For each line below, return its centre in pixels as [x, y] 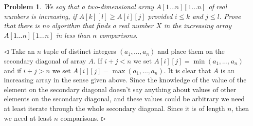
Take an [23, 51]
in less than [73, 35]
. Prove [230, 16]
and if [13, 70]
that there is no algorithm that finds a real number [79, 25]
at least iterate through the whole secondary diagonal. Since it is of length [115, 108]
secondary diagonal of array [45, 60]
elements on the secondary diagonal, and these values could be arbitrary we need [125, 99]
